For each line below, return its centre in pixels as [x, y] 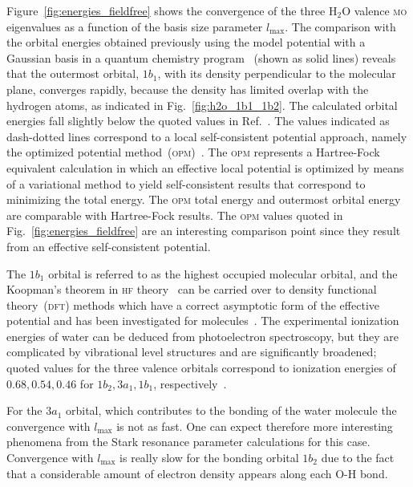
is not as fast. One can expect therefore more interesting [255, 426]
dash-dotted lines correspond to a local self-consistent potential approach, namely [207, 136]
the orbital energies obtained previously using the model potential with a [186, 42]
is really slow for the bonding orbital [209, 458]
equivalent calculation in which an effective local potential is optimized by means [205, 167]
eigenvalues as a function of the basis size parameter [135, 26]
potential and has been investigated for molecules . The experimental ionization [203, 321]
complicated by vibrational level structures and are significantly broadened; [192, 352]
